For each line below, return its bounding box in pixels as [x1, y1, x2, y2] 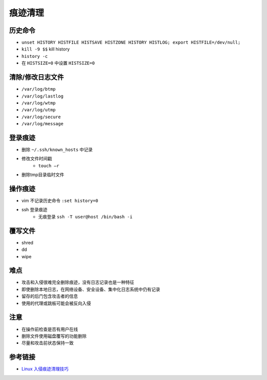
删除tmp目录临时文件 [21, 172, 64, 178]
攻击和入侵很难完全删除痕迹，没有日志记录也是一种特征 [21, 280, 134, 285]
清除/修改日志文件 [9, 73, 64, 82]
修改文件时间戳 [21, 156, 52, 162]
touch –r [38, 163, 59, 168]
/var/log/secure [21, 114, 61, 120]
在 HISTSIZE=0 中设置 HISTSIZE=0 [21, 60, 95, 66]
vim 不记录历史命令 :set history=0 [21, 198, 98, 204]
